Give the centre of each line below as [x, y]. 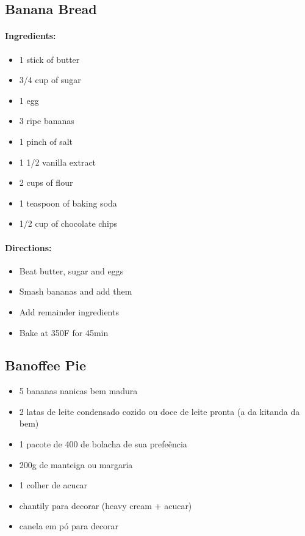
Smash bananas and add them [76, 291]
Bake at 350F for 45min [64, 332]
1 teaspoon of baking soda [68, 203]
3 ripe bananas [47, 121]
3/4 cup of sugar [50, 80]
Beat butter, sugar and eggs [71, 270]
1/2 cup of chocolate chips [68, 223]
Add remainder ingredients [69, 311]
